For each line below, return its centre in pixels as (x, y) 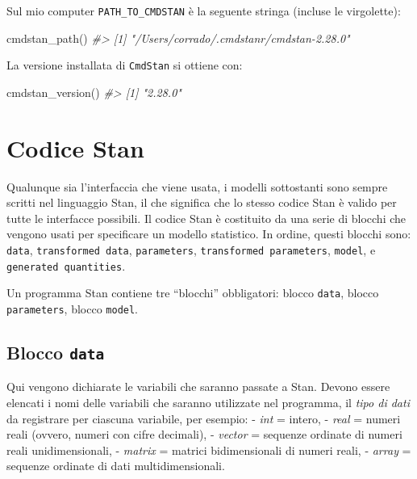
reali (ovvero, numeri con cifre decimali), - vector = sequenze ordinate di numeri (204, 434)
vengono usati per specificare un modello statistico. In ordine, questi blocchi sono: (209, 234)
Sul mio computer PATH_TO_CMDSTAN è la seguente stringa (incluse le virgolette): (204, 11)
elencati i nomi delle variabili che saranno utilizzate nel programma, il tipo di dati (208, 402)
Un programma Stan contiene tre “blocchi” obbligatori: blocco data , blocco (193, 293)
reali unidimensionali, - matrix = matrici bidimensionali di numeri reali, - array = (209, 450)
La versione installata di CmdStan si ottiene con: (125, 65)
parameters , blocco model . (73, 308)
